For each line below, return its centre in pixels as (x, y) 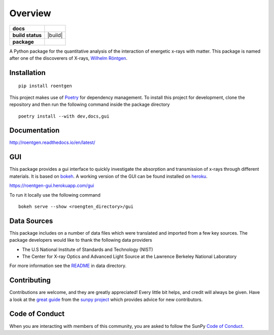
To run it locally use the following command (55, 195)
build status (27, 35)
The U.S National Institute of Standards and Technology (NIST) (88, 249)
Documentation (35, 131)
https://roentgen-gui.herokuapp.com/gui (52, 185)
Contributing (30, 281)
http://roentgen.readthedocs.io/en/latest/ (53, 142)
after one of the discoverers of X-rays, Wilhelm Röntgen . (68, 58)
